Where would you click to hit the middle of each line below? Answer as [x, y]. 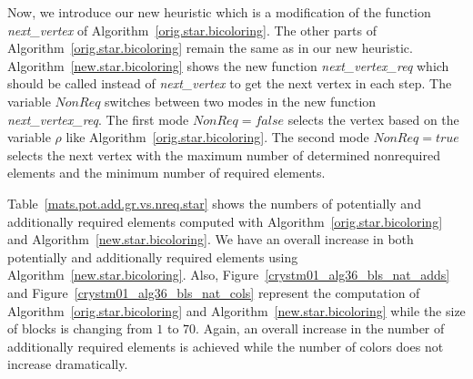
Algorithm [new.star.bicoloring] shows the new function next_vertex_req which [228, 65]
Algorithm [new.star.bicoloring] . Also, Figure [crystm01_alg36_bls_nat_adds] [229, 275]
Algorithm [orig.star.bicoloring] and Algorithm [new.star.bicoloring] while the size [236, 310]
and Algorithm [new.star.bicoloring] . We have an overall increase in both [211, 239]
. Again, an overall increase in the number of [320, 328]
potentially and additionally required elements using [153, 256]
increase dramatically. [68, 364]
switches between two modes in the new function [241, 101]
